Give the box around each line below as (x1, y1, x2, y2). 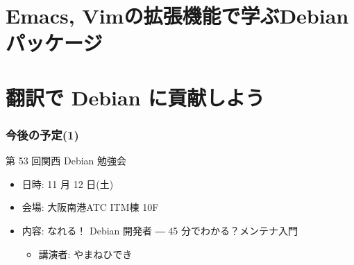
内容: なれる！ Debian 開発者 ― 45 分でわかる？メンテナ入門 (22, 223, 298, 237)
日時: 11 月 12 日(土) (22, 176, 114, 191)
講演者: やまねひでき (38, 246, 133, 261)
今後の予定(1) (6, 126, 79, 143)
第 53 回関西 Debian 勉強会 (6, 153, 127, 168)
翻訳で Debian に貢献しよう (6, 83, 265, 111)
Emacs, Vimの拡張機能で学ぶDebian (6, 1, 349, 30)
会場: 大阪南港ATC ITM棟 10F (22, 200, 159, 214)
